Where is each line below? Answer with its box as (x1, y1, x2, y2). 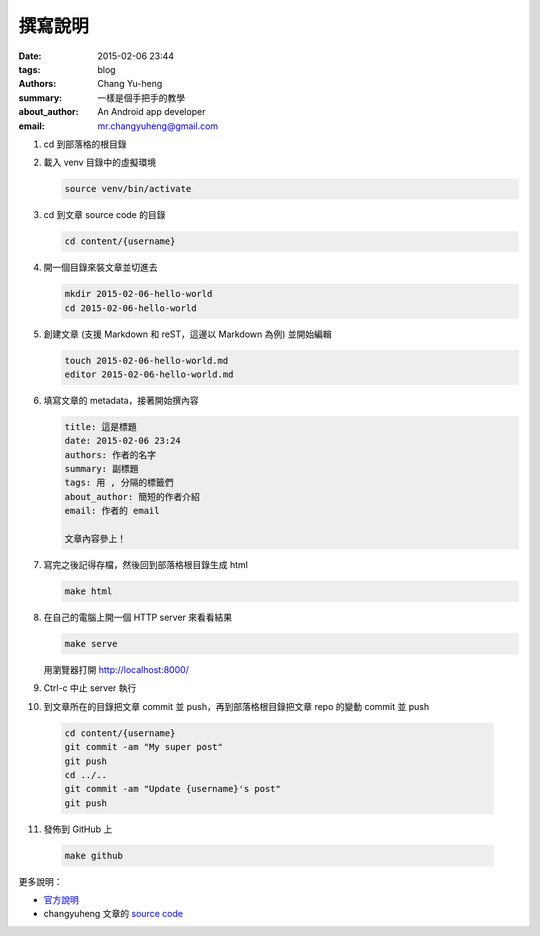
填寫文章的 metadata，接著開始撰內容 (43, 394, 199, 406)
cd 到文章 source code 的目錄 (43, 209, 166, 221)
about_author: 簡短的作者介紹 (64, 491, 200, 502)
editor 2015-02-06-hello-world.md (64, 368, 234, 380)
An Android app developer (97, 106, 206, 118)
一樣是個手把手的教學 (97, 91, 185, 104)
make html (64, 586, 113, 597)
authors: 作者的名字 (64, 449, 157, 460)
